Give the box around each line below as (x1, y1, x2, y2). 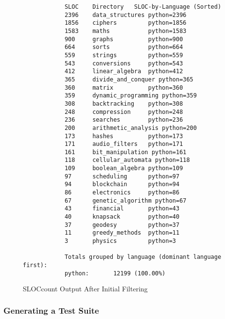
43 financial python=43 (64, 205, 180, 212)
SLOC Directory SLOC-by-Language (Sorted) (64, 3, 222, 10)
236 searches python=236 (64, 116, 183, 124)
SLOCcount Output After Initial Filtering (23, 284, 148, 294)
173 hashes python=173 (64, 132, 183, 140)
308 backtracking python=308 (64, 100, 183, 107)
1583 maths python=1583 (64, 27, 187, 34)
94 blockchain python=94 (64, 181, 180, 188)
